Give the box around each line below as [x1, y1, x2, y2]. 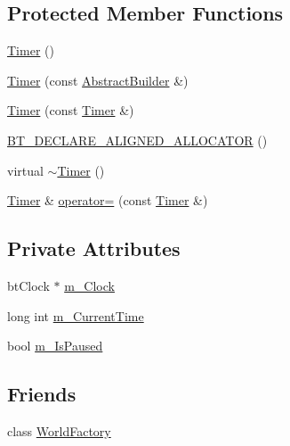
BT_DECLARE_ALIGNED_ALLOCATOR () [7, 130, 268, 149]
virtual [7, 161, 44, 179]
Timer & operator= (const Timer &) [7, 191, 208, 210]
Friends [7, 380, 77, 408]
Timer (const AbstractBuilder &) [7, 70, 189, 89]
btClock [7, 276, 50, 294]
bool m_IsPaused [7, 336, 103, 355]
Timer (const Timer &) [7, 101, 134, 120]
